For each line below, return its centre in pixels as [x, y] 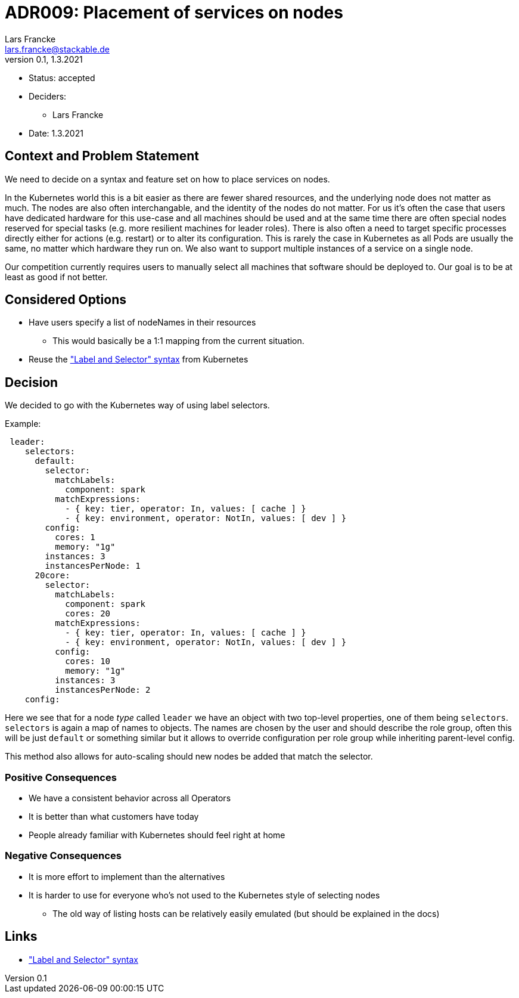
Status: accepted [62, 78]
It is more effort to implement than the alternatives [127, 876]
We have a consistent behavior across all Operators [130, 798]
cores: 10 [88, 661]
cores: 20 [88, 614]
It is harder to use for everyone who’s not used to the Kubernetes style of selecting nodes [204, 895]
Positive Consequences [61, 777]
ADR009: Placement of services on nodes [174, 13]
